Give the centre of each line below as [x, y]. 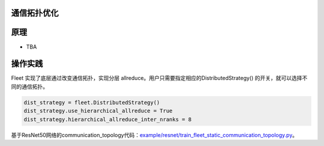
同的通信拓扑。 [29, 87]
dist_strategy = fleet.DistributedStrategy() [92, 102]
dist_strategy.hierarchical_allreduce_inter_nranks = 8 [108, 119]
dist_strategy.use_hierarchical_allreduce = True [98, 111]
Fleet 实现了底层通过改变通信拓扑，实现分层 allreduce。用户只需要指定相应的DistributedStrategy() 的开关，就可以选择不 [159, 78]
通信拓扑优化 [35, 13]
